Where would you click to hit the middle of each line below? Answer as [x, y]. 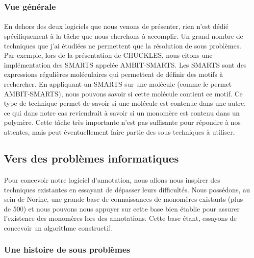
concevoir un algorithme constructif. [58, 227]
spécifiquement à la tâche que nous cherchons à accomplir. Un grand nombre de [124, 36]
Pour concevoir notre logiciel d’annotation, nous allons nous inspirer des [112, 179]
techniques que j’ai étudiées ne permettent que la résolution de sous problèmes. [123, 45]
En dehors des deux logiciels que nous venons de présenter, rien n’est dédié [116, 26]
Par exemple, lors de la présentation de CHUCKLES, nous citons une [108, 55]
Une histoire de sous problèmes [67, 249]
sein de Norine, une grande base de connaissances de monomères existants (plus [124, 199]
